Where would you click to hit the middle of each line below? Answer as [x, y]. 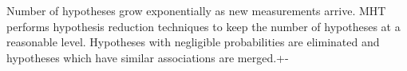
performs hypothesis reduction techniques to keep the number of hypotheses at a [203, 26]
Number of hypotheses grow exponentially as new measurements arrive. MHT [196, 10]
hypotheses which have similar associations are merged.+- [148, 57]
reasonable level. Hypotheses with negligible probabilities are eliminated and [193, 42]
